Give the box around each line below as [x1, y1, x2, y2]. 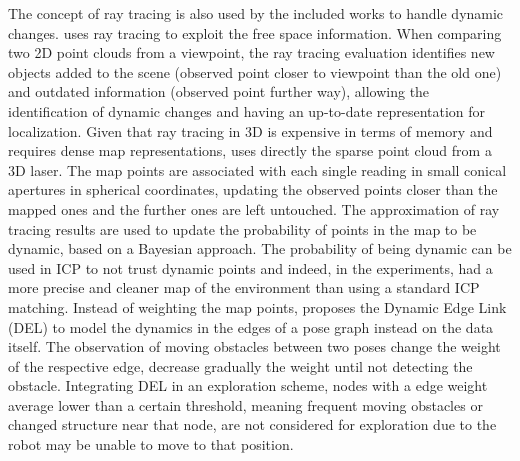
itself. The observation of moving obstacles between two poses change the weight [8, 336, 501, 357]
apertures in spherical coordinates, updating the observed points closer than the [8, 179, 498, 200]
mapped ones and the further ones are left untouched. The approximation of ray [8, 198, 500, 219]
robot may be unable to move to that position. [8, 434, 294, 455]
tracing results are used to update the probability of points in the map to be [8, 218, 477, 239]
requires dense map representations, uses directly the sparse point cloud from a [8, 140, 492, 161]
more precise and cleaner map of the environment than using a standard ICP [8, 277, 480, 298]
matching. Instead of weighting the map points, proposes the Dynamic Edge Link [8, 296, 507, 317]
